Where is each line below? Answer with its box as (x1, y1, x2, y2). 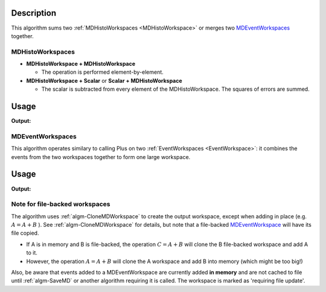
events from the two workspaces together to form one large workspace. (11, 153, 191, 160)
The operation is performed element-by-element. (41, 68, 164, 76)
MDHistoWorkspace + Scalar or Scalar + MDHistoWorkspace (26, 77, 182, 84)
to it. (26, 249, 37, 256)
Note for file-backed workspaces (11, 200, 111, 209)
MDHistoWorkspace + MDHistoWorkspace (26, 60, 136, 68)
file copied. (11, 230, 39, 237)
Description (11, 8, 57, 18)
